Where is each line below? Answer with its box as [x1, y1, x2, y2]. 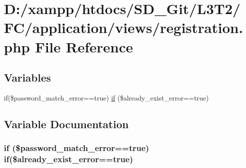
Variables [4, 70, 51, 85]
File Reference [35, 36, 133, 56]
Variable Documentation [4, 116, 129, 131]
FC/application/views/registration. [4, 17, 243, 37]
